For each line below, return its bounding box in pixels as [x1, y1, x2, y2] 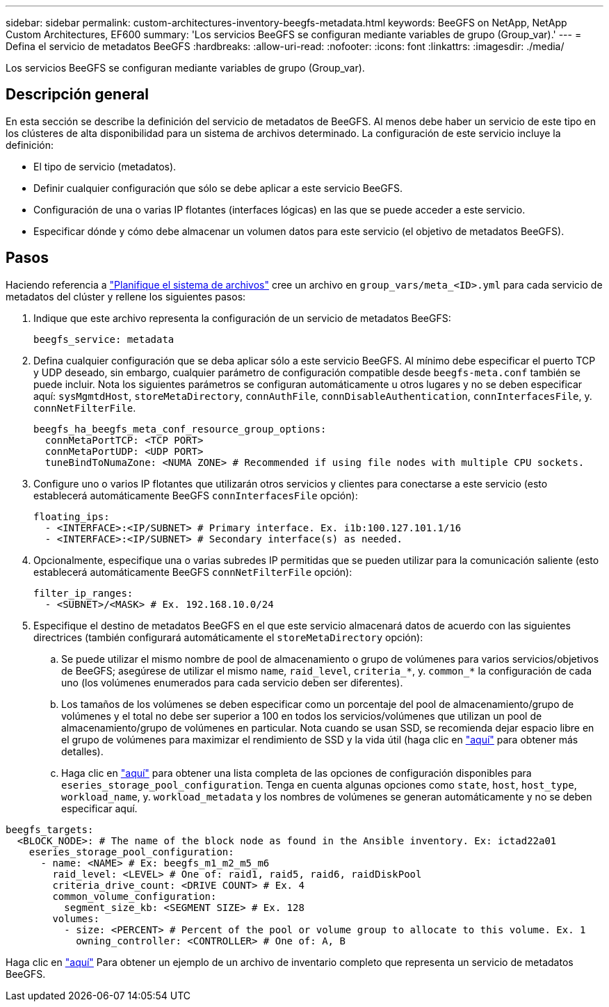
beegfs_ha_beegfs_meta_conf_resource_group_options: [33, 423, 327, 435]
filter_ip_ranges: [33, 587, 133, 599]
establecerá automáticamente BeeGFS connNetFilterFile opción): [33, 565, 352, 578]
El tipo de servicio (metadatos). [33, 160, 177, 172]
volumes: [52, 912, 99, 924]
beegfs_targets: [6, 823, 94, 835]
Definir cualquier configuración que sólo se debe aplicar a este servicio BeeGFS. [33, 182, 403, 194]
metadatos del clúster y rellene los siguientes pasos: [6, 290, 246, 303]
